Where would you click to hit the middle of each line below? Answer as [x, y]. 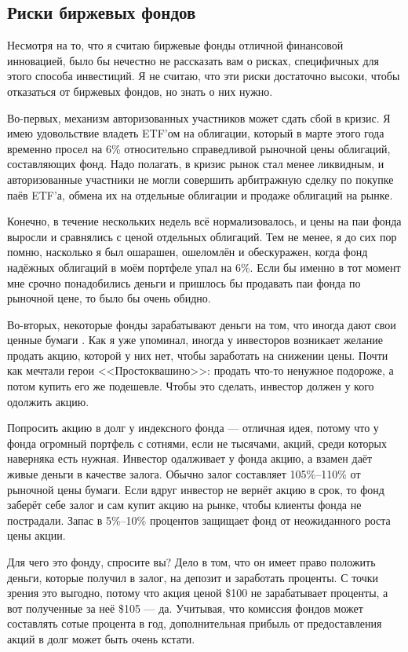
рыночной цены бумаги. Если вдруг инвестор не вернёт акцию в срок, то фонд [196, 489]
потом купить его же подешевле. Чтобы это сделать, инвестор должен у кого [191, 386]
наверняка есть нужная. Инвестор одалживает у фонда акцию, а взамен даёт [190, 458]
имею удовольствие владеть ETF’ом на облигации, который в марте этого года [196, 133]
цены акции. [36, 535]
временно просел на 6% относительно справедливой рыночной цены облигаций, [199, 148]
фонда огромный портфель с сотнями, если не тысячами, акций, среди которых [197, 443]
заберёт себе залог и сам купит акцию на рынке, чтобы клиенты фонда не [184, 505]
